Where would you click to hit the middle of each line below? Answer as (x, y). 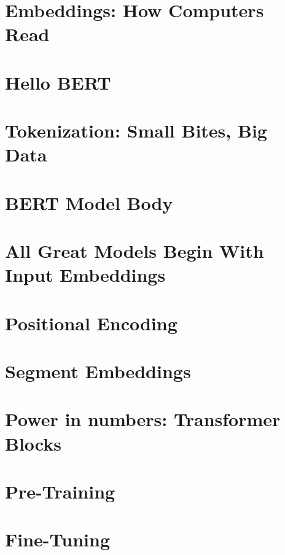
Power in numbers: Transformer (143, 419)
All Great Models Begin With (135, 251)
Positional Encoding (91, 323)
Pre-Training (60, 491)
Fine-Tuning (57, 539)
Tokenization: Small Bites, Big (136, 130)
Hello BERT (58, 82)
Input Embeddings (85, 275)
